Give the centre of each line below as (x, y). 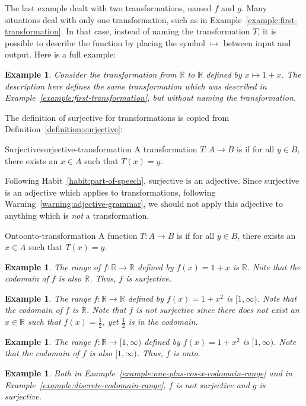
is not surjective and (213, 384)
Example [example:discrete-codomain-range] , (85, 384)
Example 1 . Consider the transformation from (91, 74)
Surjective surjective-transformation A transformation (101, 148)
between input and (257, 42)
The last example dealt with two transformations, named (108, 8)
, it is (267, 31)
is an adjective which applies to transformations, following (110, 192)
